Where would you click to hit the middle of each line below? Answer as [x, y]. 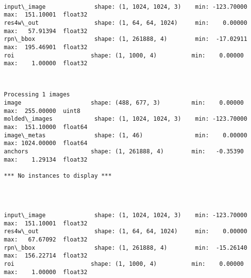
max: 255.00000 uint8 [42, 111]
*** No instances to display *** [58, 176]
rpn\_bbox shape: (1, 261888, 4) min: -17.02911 [126, 39]
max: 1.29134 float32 [46, 159]
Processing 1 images [37, 95]
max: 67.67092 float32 [46, 239]
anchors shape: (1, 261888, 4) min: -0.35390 [124, 152]
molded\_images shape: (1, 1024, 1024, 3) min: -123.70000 [126, 119]
